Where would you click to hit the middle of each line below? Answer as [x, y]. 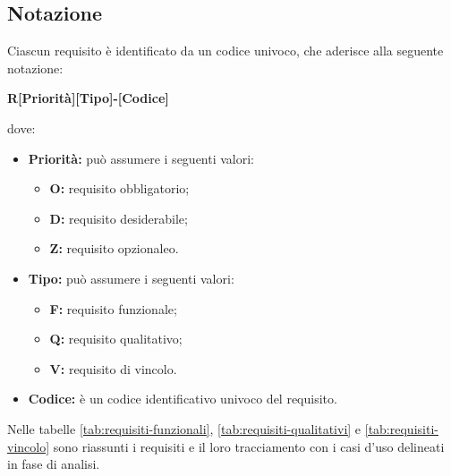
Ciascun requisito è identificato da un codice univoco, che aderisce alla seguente [225, 51]
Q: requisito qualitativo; [116, 339]
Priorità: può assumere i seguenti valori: [141, 158]
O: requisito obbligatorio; [119, 188]
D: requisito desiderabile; [119, 218]
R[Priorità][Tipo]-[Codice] [88, 98]
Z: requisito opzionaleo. [114, 248]
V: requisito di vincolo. [113, 368]
